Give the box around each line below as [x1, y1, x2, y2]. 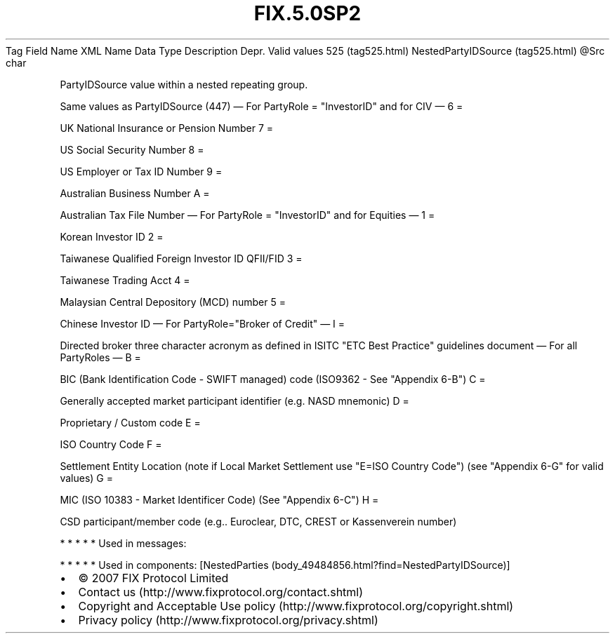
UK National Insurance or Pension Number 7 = [60, 121, 274, 134]
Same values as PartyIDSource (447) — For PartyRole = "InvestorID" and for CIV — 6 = [60, 100, 463, 112]
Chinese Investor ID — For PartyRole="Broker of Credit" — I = [60, 317, 345, 330]
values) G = [60, 471, 113, 484]
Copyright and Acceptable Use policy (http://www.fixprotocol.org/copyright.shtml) [78, 598, 514, 613]
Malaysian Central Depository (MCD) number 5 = [60, 295, 286, 308]
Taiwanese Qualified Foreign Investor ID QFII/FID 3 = [60, 252, 303, 264]
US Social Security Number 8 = [60, 143, 204, 156]
